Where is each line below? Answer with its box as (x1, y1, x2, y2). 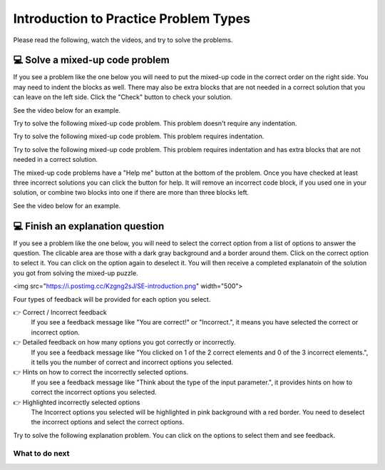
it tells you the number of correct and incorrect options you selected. (31, 357, 234, 367)
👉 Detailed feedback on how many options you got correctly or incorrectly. (13, 338, 236, 347)
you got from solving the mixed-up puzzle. (13, 268, 138, 277)
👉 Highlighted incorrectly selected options (13, 398, 140, 407)
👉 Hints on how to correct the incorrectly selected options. (13, 368, 189, 377)
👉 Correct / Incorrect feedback (13, 308, 107, 317)
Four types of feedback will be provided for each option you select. (13, 295, 211, 303)
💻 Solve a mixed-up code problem (13, 54, 170, 66)
